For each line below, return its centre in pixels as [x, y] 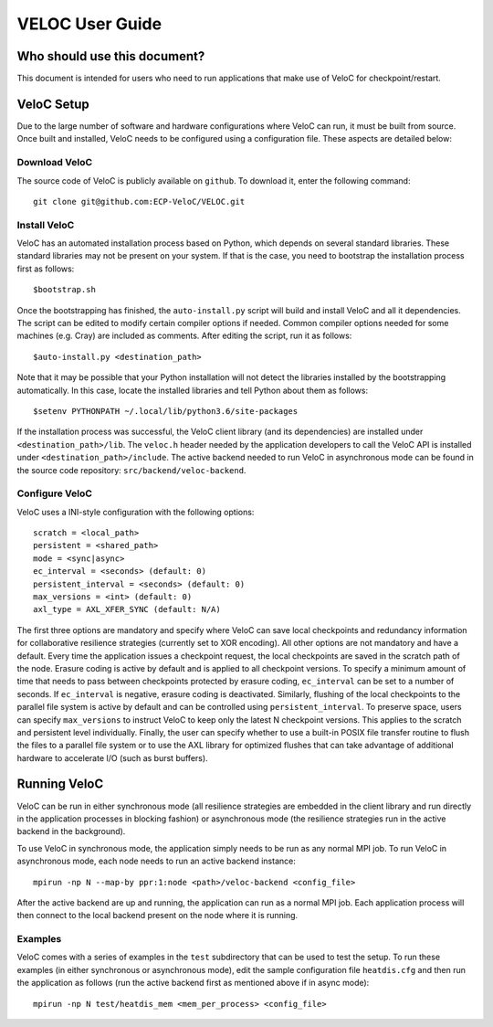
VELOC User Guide [89, 24]
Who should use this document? [111, 56]
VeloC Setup [53, 104]
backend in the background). [71, 831]
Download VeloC [55, 163]
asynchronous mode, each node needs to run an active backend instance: [156, 861]
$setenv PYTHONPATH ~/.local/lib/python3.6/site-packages [166, 411]
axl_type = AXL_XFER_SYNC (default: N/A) [127, 609]
